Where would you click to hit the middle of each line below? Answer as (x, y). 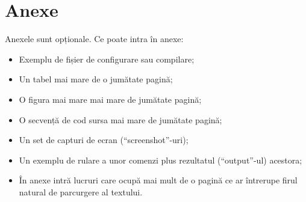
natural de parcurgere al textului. (81, 191)
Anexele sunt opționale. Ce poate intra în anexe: (94, 39)
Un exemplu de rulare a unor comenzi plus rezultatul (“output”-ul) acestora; (161, 160)
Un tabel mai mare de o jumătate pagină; (96, 79)
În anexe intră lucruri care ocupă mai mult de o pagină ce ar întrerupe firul (158, 180)
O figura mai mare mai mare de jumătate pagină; (110, 99)
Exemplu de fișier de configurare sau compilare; (107, 59)
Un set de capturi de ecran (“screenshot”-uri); (104, 140)
